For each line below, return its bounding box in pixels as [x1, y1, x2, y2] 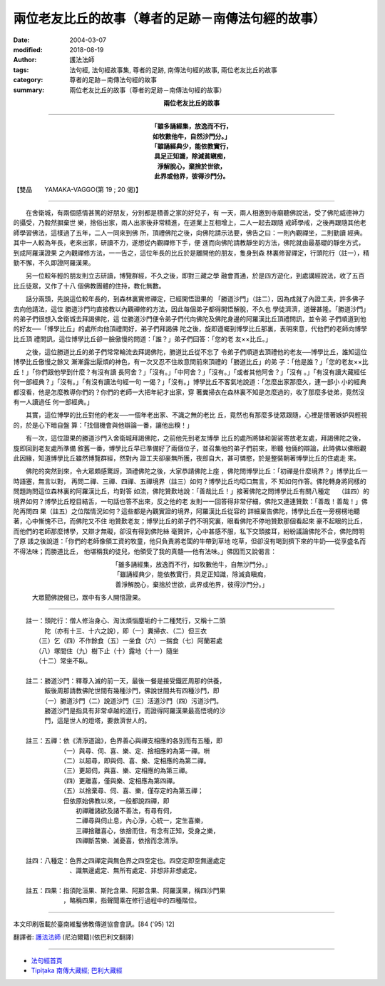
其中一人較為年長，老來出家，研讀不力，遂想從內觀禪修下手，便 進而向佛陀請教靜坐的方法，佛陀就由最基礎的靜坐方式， [13, 238, 365, 247]
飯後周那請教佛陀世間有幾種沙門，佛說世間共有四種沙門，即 [43, 686, 220, 695]
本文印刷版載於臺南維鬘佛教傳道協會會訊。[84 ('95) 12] [13, 920, 175, 928]
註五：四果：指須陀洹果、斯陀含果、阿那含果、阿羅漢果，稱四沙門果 [25, 886, 226, 895]
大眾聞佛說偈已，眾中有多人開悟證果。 [31, 593, 145, 602]
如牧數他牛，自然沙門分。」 [152, 132, 231, 141]
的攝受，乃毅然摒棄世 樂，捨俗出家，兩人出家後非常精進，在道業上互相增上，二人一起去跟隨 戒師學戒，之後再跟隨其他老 [13, 218, 366, 227]
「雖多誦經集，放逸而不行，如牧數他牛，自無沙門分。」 [111, 560, 272, 568]
